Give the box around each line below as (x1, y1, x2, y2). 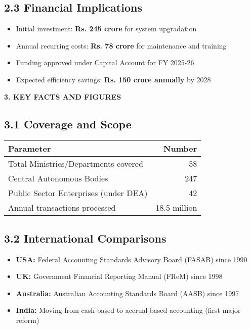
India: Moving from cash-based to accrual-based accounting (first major (16, 305, 241, 315)
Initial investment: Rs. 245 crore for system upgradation (16, 23, 197, 34)
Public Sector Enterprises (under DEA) (8, 187, 148, 199)
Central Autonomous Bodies (8, 172, 108, 184)
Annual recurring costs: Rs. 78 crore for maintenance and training (16, 40, 227, 51)
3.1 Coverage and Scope (4, 116, 132, 131)
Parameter (8, 143, 51, 155)
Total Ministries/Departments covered (8, 158, 143, 170)
